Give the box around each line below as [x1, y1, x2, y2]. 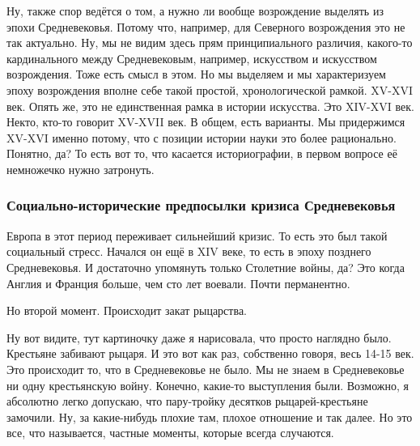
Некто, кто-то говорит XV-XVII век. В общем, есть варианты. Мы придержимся [6, 113, 405, 130]
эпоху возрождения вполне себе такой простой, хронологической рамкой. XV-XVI [6, 81, 414, 98]
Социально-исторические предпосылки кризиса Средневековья [6, 195, 396, 215]
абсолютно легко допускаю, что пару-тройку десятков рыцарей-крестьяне [6, 393, 368, 410]
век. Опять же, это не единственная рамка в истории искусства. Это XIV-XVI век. [6, 97, 414, 114]
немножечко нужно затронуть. [6, 160, 155, 177]
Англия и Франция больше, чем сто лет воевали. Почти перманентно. [6, 274, 350, 291]
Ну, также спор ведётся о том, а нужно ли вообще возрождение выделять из [6, 2, 384, 19]
